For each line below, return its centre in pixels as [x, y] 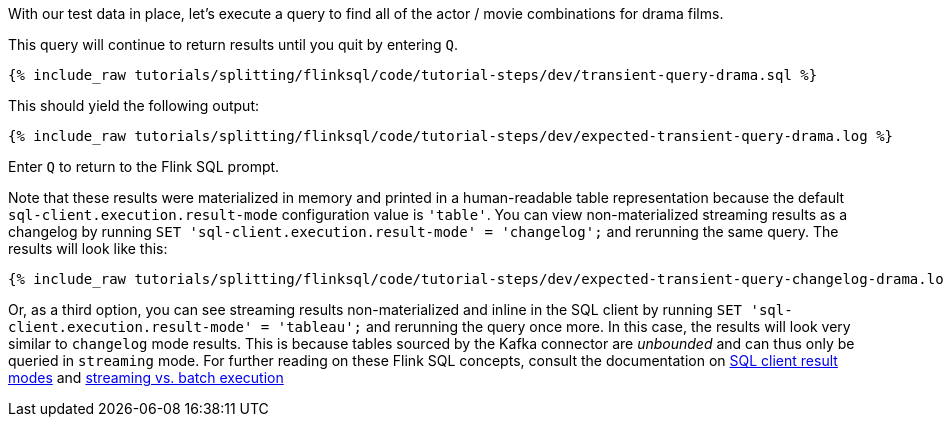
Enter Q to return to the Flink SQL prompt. [144, 166]
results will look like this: [88, 248]
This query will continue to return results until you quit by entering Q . [233, 44]
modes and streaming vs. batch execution [146, 377]
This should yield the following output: [134, 105]
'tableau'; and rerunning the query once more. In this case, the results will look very [564, 326]
